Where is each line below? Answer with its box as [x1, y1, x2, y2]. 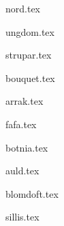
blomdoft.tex [5, 186, 59, 201]
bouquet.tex [5, 70, 55, 85]
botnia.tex [5, 140, 48, 154]
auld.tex [5, 163, 39, 178]
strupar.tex [5, 48, 52, 62]
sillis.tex [5, 209, 39, 224]
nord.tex [5, 1, 41, 15]
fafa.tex [5, 116, 37, 131]
